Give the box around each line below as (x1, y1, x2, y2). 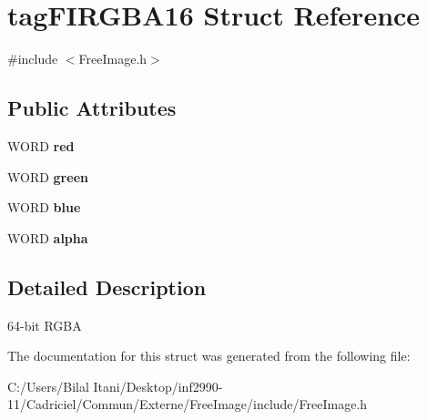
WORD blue (7, 198, 81, 217)
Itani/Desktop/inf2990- (93, 376, 223, 395)
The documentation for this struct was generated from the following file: (7, 346, 411, 365)
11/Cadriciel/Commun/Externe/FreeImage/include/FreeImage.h (7, 394, 368, 414)
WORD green (7, 167, 88, 186)
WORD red (7, 136, 75, 155)
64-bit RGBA (7, 315, 82, 334)
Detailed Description (7, 272, 207, 301)
